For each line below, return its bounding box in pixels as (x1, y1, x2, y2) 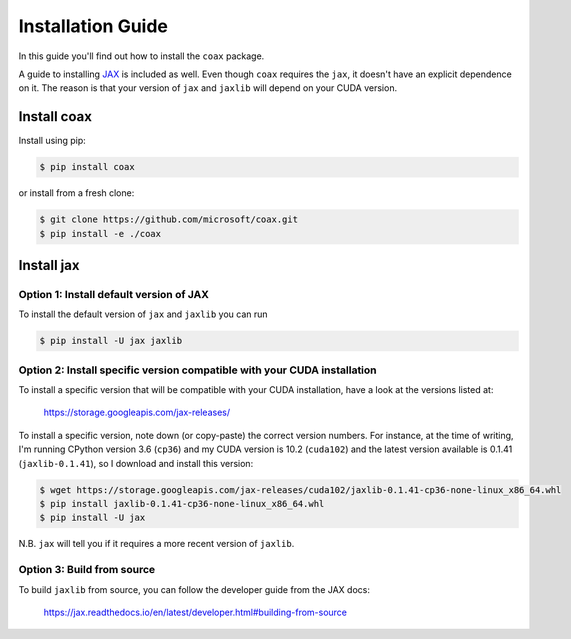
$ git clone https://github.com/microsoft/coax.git (39, 214, 299, 225)
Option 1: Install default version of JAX (18, 287, 210, 301)
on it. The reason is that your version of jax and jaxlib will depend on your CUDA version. (18, 82, 398, 94)
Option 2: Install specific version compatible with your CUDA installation (18, 363, 377, 377)
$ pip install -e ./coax (39, 228, 162, 239)
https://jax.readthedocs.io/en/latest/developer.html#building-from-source (43, 606, 348, 618)
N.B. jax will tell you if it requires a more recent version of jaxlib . (18, 538, 295, 550)
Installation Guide (18, 15, 169, 37)
